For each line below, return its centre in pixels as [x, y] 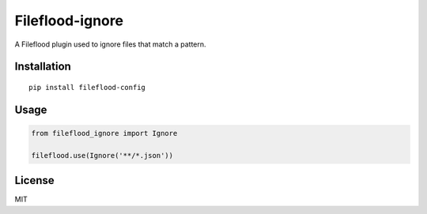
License [34, 180]
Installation [43, 67]
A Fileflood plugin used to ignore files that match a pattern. [110, 44]
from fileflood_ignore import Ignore [104, 133]
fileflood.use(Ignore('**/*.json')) [102, 155]
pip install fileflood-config [87, 87]
